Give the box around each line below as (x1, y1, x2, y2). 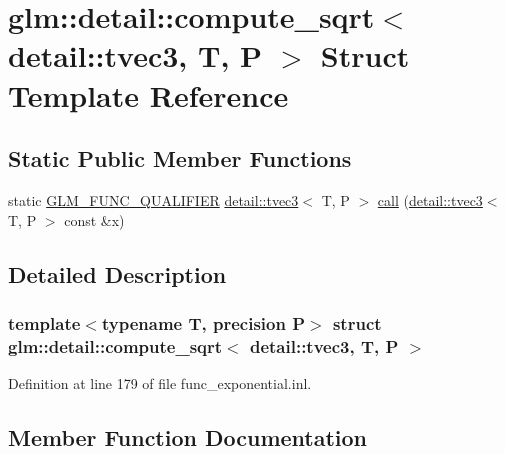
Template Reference (8, 74, 289, 115)
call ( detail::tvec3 (377, 189, 483, 210)
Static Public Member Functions (8, 143, 352, 174)
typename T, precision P (101, 310, 306, 335)
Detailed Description (8, 258, 227, 289)
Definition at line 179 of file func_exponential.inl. (8, 373, 312, 394)
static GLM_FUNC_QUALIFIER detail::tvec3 (8, 189, 299, 210)
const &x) (64, 209, 125, 230)
